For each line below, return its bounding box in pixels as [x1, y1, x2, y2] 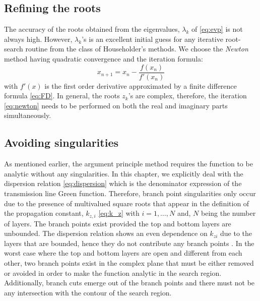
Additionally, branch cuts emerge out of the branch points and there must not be [4, 277, 255, 288]
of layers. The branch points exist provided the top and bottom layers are [4, 218, 231, 228]
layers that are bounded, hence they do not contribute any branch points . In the [4, 237, 254, 248]
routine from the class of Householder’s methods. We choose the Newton [25, 43, 248, 54]
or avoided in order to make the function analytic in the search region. [4, 267, 222, 278]
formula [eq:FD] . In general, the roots [4, 90, 120, 101]
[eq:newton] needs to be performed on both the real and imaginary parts [4, 100, 228, 110]
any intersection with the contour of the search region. [4, 287, 172, 297]
